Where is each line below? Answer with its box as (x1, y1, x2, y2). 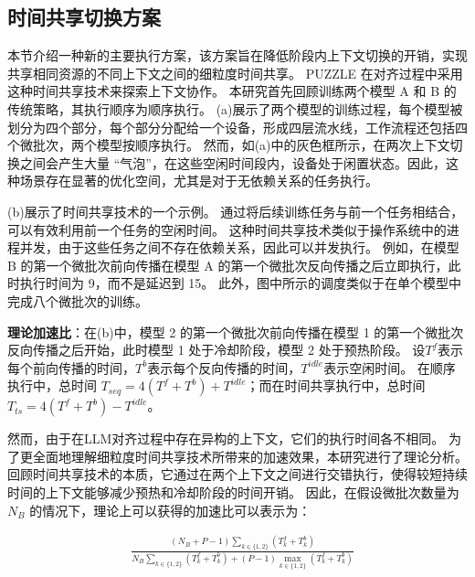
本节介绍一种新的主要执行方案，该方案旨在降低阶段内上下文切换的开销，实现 (7, 46, 468, 65)
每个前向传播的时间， (7, 358, 135, 377)
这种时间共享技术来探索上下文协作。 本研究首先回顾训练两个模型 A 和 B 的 (7, 81, 457, 101)
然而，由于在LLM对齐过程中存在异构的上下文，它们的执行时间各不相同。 (7, 429, 445, 448)
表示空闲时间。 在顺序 (323, 358, 456, 377)
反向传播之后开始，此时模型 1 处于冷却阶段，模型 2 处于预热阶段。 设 (7, 340, 426, 359)
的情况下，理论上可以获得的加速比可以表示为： (29, 500, 311, 519)
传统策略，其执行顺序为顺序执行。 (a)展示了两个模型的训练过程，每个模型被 (7, 99, 463, 118)
